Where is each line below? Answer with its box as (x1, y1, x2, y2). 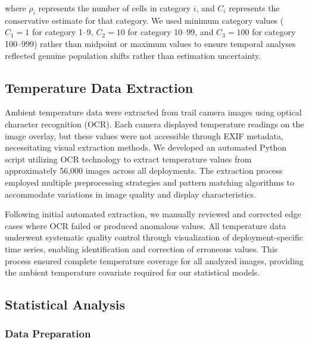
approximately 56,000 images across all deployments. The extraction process (5, 164, 283, 177)
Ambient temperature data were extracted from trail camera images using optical (5, 106, 302, 118)
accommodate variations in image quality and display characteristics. (5, 187, 256, 200)
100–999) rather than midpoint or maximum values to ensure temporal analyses (5, 37, 296, 49)
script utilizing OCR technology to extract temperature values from (5, 152, 252, 165)
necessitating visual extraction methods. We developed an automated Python (5, 141, 287, 154)
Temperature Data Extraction (5, 78, 193, 96)
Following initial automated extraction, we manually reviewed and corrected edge (5, 208, 301, 220)
